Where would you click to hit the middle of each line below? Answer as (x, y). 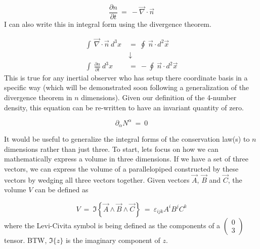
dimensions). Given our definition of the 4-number (159, 97)
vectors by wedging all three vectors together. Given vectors (97, 179)
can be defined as (62, 190)
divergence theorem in (38, 97)
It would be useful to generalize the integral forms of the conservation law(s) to (127, 139)
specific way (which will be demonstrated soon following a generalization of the (127, 87)
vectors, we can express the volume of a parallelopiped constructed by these (121, 168)
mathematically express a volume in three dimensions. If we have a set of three (126, 159)
